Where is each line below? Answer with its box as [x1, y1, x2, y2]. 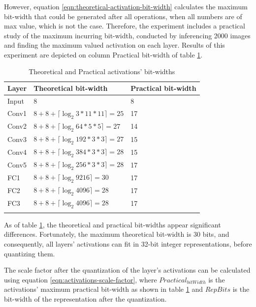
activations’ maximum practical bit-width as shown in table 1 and [4, 284, 203, 294]
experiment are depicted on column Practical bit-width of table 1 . [4, 49, 203, 59]
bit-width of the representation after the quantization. [4, 293, 167, 304]
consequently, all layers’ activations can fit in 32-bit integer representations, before [4, 238, 252, 249]
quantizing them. [4, 248, 55, 258]
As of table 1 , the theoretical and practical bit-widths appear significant [4, 219, 221, 229]
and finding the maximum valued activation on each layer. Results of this [4, 40, 225, 50]
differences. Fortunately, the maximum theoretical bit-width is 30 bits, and [4, 229, 229, 239]
